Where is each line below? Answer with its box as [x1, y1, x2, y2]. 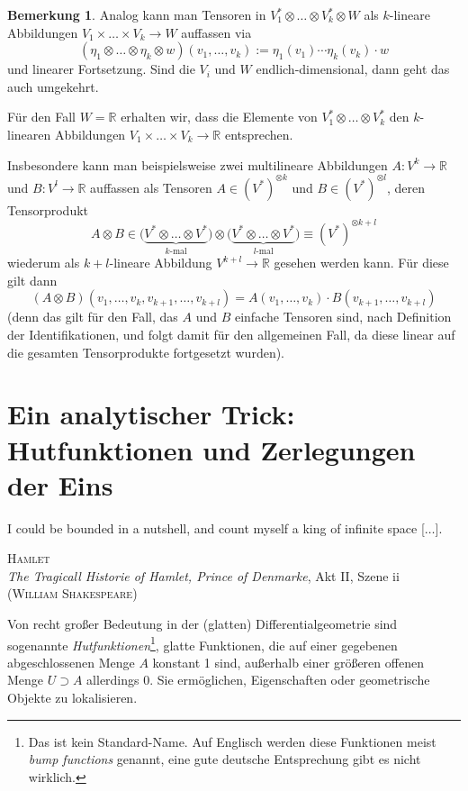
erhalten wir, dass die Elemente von [121, 107, 318, 126]
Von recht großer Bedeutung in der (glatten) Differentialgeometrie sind [7, 614, 398, 633]
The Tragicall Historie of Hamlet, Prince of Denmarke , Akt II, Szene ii [7, 566, 400, 585]
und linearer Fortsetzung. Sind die [7, 59, 195, 78]
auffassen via [181, 23, 252, 41]
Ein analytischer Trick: [7, 395, 295, 432]
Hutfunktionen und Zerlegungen [7, 431, 416, 468]
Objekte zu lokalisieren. [7, 688, 138, 707]
